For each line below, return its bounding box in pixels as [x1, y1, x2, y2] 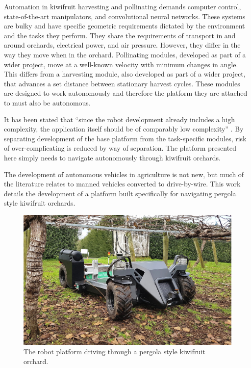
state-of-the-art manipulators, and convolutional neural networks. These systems [4, 11, 246, 21]
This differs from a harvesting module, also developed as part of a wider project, [4, 69, 246, 79]
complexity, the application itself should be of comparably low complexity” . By [4, 124, 244, 134]
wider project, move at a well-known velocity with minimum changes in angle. [4, 59, 238, 69]
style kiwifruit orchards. [4, 198, 75, 208]
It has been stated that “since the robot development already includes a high [4, 114, 235, 124]
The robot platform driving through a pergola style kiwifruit [24, 346, 205, 357]
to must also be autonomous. [4, 97, 91, 107]
